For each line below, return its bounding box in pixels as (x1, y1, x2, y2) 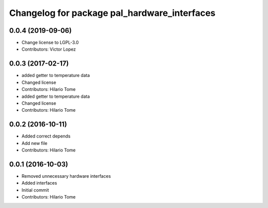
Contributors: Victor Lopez (21, 46, 76, 52)
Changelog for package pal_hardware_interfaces (9, 7, 216, 18)
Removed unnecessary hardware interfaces (21, 173, 111, 179)
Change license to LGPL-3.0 (21, 40, 79, 46)
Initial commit (21, 187, 49, 193)
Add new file (21, 140, 48, 146)
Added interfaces (21, 180, 57, 186)
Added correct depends (21, 133, 70, 139)
